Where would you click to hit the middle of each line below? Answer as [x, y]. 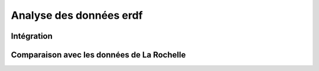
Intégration [32, 36]
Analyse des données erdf [77, 15]
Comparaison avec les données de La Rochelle [98, 55]
